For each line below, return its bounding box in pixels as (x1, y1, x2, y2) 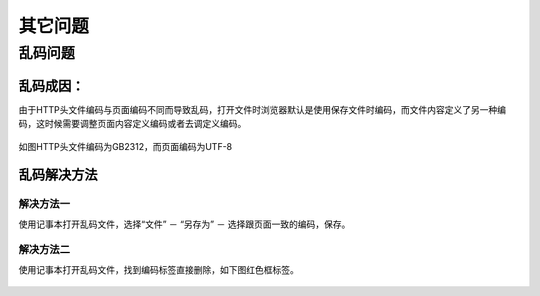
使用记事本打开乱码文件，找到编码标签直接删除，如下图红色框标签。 (18, 263, 299, 275)
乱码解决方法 (18, 166, 98, 184)
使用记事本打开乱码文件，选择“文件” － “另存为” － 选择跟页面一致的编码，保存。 (18, 218, 351, 230)
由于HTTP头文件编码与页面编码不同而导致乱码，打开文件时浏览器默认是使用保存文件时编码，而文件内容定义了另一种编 (18, 103, 507, 115)
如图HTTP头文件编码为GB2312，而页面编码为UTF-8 (18, 140, 233, 152)
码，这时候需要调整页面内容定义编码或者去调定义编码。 (18, 118, 247, 130)
